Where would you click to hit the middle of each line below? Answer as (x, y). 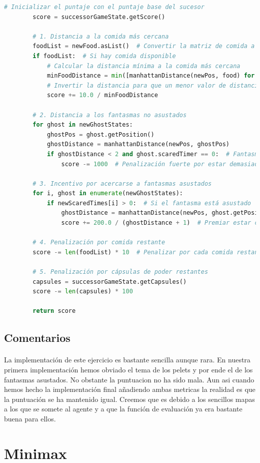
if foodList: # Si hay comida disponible (104, 56)
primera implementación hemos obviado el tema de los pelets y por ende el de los (128, 369)
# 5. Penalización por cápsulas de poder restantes (120, 272)
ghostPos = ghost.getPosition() (100, 134)
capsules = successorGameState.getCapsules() (110, 282)
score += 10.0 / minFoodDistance (102, 95)
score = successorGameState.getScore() (99, 17)
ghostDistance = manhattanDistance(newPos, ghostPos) (138, 144)
